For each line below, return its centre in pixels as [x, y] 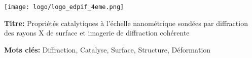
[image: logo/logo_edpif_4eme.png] [64, 7]
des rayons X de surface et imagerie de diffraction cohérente [97, 33]
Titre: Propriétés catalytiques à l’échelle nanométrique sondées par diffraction [126, 23]
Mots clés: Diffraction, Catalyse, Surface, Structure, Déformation [107, 49]
